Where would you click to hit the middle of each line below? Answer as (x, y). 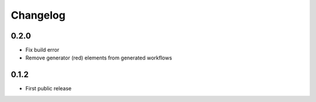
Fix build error (42, 50)
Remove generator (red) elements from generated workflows (99, 58)
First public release (49, 89)
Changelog (38, 15)
